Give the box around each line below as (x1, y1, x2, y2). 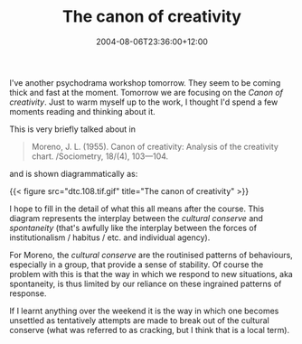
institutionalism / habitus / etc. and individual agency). (9, 232, 211, 243)
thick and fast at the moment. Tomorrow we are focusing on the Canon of (9, 87, 283, 98)
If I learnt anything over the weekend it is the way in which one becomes (9, 305, 279, 316)
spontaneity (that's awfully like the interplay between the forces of (9, 222, 258, 233)
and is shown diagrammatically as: (9, 168, 138, 179)
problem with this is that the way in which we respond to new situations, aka (9, 268, 294, 279)
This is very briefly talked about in (9, 124, 137, 135)
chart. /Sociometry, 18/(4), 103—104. (31, 151, 169, 162)
